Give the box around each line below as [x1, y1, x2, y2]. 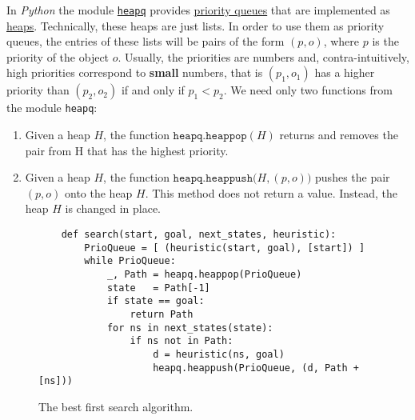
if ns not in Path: [130, 335, 233, 347]
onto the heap [65, 184, 133, 201]
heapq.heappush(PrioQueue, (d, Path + [153, 362, 359, 374]
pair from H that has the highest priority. [25, 142, 229, 158]
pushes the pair [315, 169, 390, 186]
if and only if [121, 82, 185, 98]
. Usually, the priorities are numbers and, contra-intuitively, [118, 48, 409, 65]
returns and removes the [279, 126, 398, 143]
